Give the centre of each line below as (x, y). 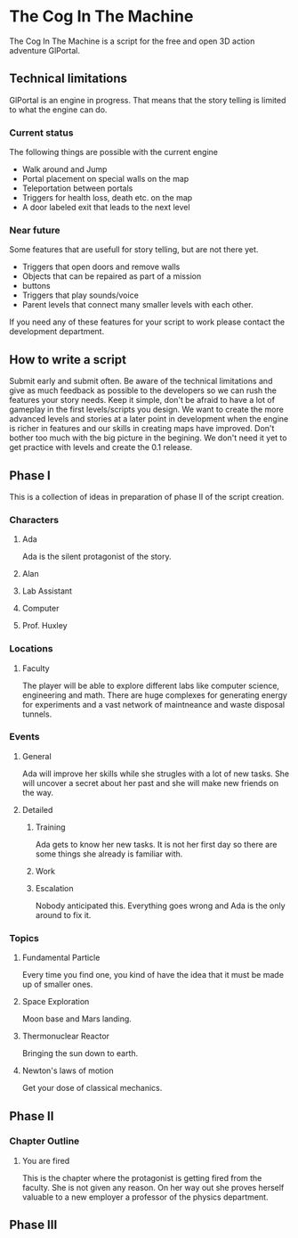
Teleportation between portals (77, 188)
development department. (57, 332)
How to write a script (68, 360)
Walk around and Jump (64, 169)
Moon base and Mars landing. (77, 1019)
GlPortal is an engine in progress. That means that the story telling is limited (148, 100)
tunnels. (37, 714)
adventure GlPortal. (45, 50)
